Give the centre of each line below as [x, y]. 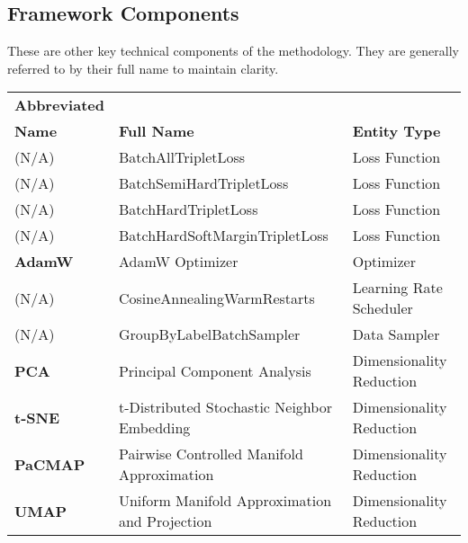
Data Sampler [396, 334]
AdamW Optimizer [178, 262]
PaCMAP [50, 464]
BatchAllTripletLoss [182, 157]
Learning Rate [397, 288]
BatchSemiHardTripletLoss [203, 183]
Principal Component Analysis [215, 370]
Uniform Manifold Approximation [225, 501]
